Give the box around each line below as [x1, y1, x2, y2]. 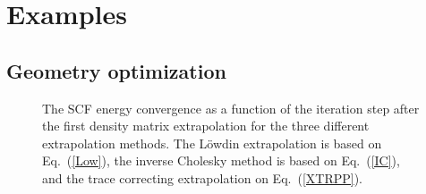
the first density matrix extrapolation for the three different [42, 116, 370, 135]
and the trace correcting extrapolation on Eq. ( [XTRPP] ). [42, 168, 362, 187]
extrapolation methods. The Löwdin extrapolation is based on [42, 133, 382, 152]
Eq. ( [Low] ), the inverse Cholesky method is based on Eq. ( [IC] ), [42, 151, 400, 170]
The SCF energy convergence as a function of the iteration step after [42, 98, 420, 117]
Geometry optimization [6, 56, 226, 84]
